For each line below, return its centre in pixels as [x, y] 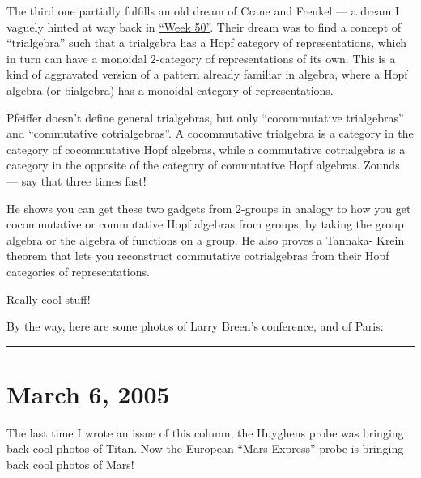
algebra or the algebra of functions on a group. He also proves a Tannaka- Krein [206, 239]
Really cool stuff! [49, 299]
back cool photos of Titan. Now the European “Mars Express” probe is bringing [205, 448]
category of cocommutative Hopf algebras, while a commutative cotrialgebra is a [206, 149]
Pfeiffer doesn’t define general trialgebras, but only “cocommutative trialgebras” [205, 117]
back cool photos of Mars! [70, 464]
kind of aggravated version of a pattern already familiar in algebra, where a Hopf [207, 74]
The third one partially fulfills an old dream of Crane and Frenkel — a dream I [203, 11]
